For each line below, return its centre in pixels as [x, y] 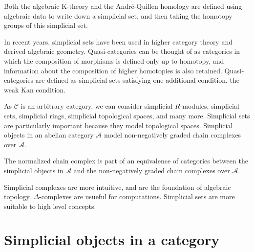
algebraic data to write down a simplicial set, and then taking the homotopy [118, 15]
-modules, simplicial [210, 106]
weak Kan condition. [35, 89]
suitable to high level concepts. [50, 206]
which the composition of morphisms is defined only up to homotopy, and [114, 60]
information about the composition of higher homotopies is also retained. [113, 70]
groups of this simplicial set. [46, 25]
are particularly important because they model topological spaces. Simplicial [118, 125]
